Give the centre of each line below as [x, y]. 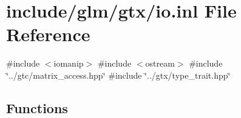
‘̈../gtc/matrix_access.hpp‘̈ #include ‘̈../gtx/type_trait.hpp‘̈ [118, 75]
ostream [160, 63]
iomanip [69, 63]
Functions [37, 107]
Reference [48, 34]
